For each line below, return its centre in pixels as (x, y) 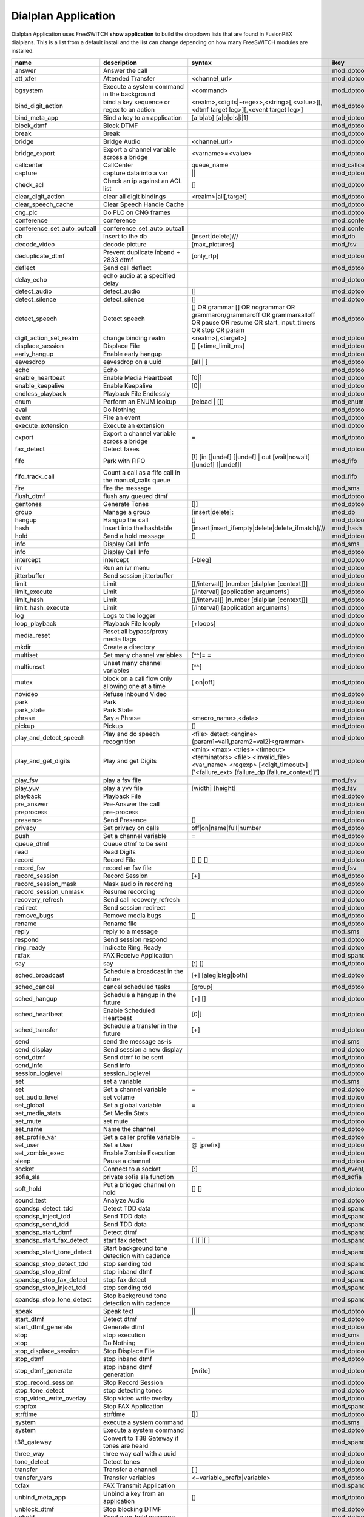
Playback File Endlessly (137, 393)
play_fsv (27, 780)
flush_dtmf (30, 496)
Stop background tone (135, 1296)
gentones (29, 504)
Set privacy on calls (131, 828)
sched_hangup (36, 998)
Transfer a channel (130, 1470)
